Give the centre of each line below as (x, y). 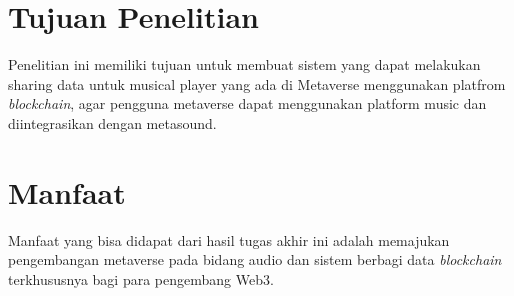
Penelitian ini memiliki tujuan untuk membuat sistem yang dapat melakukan (244, 64)
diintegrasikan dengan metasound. (112, 122)
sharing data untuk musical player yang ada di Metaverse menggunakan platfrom (257, 83)
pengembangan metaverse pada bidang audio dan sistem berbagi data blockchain (255, 259)
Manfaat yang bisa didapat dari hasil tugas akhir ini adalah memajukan (229, 239)
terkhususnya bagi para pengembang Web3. (141, 278)
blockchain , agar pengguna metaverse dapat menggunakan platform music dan (247, 103)
